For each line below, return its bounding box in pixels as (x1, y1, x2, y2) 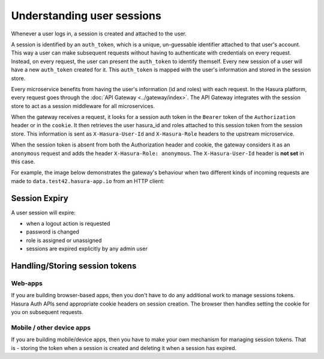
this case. (11, 158, 35, 165)
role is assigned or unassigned (26, 237, 102, 244)
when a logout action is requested (26, 220, 110, 228)
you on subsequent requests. (11, 309, 83, 316)
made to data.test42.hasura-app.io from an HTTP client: (11, 177, 165, 184)
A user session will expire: (11, 209, 76, 216)
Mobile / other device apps (11, 323, 91, 331)
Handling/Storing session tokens (11, 261, 137, 271)
